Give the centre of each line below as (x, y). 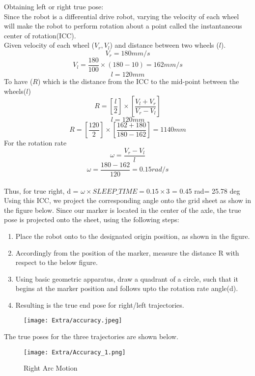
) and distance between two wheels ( (164, 45)
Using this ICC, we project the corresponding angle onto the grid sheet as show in (128, 200)
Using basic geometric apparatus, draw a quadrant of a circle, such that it (127, 278)
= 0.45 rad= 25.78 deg (206, 190)
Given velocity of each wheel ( (49, 45)
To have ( (18, 81)
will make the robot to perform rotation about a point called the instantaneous (123, 26)
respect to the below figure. (57, 262)
